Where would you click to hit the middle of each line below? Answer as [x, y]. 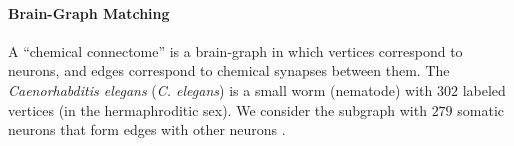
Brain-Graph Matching [89, 12]
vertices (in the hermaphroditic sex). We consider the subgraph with [217, 109]
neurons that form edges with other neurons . [147, 129]
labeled [484, 89]
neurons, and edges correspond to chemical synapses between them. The [229, 70]
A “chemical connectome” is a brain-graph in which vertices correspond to [235, 50]
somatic [481, 109]
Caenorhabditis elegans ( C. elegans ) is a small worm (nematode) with [220, 89]
